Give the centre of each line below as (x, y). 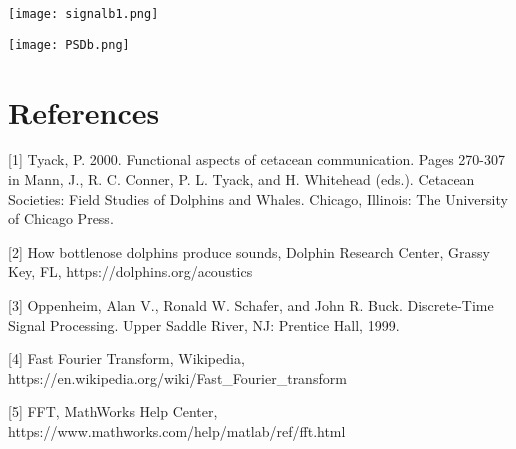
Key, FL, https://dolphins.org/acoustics (130, 271)
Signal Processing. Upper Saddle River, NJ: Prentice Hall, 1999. (204, 324)
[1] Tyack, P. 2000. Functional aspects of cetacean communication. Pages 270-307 (256, 159)
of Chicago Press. (61, 218)
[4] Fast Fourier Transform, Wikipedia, (126, 358)
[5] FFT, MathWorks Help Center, (113, 411)
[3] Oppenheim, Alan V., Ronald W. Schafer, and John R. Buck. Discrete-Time (251, 305)
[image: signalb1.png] (83, 14)
